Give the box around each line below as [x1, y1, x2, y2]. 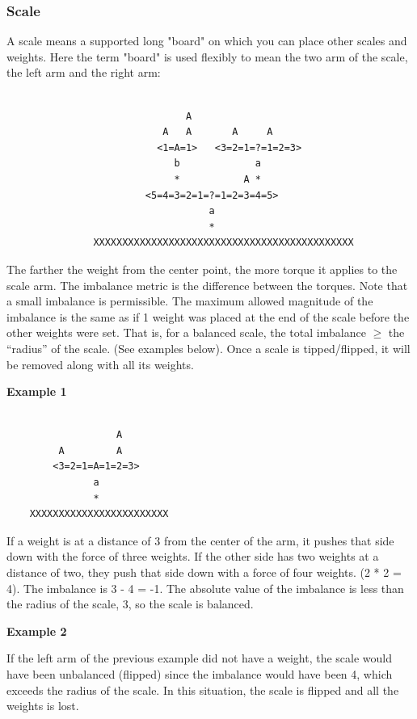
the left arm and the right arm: [6, 64, 161, 81]
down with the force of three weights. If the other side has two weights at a [6, 548, 379, 565]
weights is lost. [6, 697, 79, 714]
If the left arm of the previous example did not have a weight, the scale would [6, 650, 392, 666]
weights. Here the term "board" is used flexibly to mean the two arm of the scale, [6, 48, 408, 65]
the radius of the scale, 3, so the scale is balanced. [6, 595, 254, 612]
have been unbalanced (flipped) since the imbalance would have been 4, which [6, 666, 393, 682]
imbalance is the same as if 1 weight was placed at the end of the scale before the [6, 308, 410, 325]
